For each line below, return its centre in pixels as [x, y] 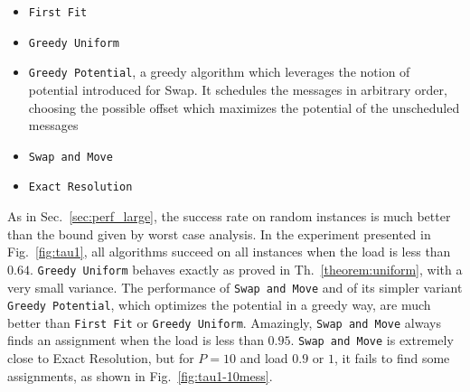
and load [264, 358]
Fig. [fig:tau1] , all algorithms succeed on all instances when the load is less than [229, 252]
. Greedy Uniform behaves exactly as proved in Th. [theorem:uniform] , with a [246, 269]
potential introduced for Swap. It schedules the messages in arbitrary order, [238, 89]
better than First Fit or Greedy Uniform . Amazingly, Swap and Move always [224, 322]
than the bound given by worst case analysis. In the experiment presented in [219, 233]
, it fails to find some [392, 358]
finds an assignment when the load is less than [136, 340]
